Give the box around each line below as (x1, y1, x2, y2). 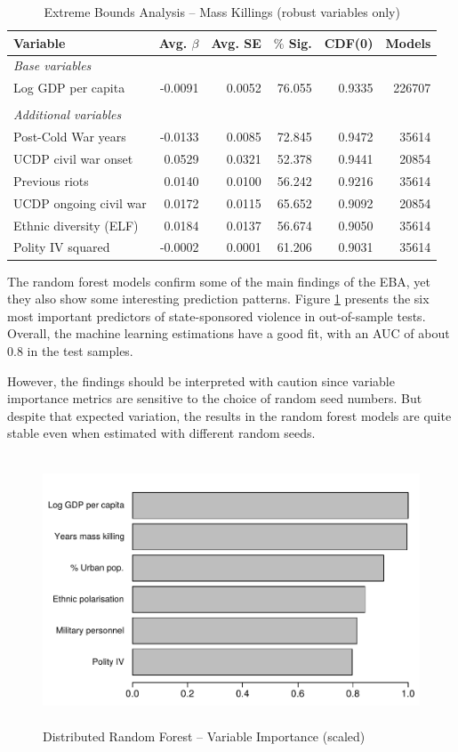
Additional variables (13, 105, 122, 124)
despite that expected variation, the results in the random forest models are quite (7, 406, 452, 425)
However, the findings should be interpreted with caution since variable (7, 371, 395, 390)
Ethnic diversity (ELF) (13, 215, 139, 234)
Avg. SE (211, 33, 261, 52)
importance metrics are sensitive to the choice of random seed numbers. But (7, 389, 422, 408)
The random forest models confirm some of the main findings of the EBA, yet (7, 271, 431, 290)
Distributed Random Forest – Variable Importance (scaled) (43, 726, 366, 745)
